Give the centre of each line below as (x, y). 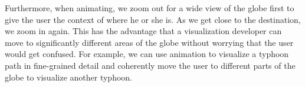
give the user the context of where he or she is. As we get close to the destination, (153, 19)
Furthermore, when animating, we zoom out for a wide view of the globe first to (150, 8)
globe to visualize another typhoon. (68, 77)
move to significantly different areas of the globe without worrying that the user (149, 42)
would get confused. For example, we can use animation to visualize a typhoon (147, 54)
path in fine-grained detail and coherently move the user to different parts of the (150, 65)
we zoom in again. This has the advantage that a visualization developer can (143, 31)
